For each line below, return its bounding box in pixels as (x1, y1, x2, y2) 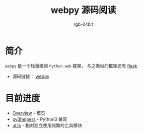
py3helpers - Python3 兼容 (12, 116, 68, 122)
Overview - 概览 (12, 110, 46, 116)
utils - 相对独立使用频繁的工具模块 (12, 122, 82, 128)
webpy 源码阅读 (50, 4, 117, 16)
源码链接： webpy (12, 73, 50, 79)
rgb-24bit (73, 21, 93, 27)
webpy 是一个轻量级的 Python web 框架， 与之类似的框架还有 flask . (5, 63, 139, 68)
